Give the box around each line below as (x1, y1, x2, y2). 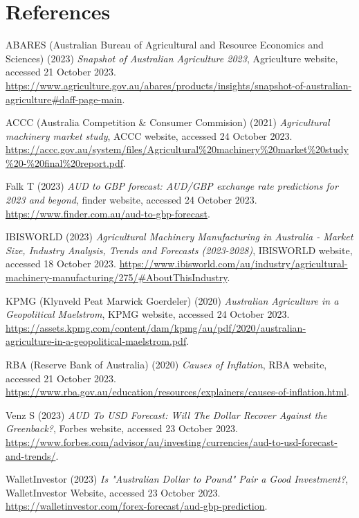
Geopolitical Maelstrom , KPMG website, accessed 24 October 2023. (6, 307, 290, 321)
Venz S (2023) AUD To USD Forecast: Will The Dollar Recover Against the (6, 407, 327, 422)
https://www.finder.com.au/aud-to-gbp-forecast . (6, 206, 210, 220)
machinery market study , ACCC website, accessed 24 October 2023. (6, 128, 293, 143)
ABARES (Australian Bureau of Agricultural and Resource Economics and (6, 37, 324, 52)
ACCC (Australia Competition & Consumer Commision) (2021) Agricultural (6, 115, 330, 129)
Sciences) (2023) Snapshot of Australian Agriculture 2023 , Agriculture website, (6, 51, 338, 65)
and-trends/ (6, 448, 56, 463)
